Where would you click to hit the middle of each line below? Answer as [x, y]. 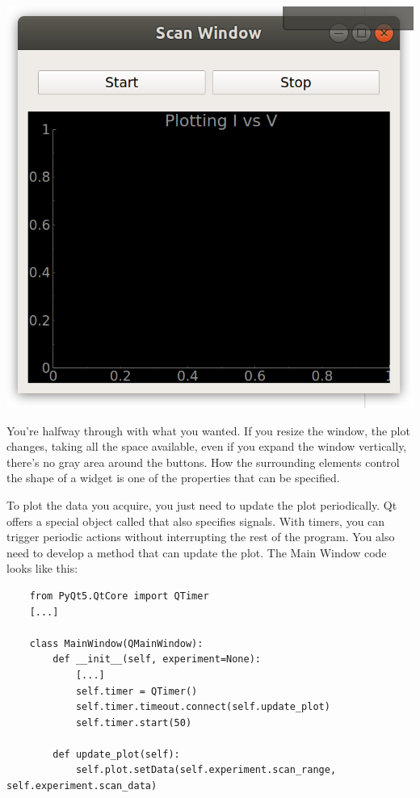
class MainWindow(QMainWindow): [116, 643]
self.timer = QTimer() [136, 691]
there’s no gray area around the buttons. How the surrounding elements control [203, 462]
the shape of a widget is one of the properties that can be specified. [173, 478]
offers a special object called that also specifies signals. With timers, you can [196, 521]
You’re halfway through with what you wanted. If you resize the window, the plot [208, 430]
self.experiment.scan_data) [82, 786]
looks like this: [42, 568]
